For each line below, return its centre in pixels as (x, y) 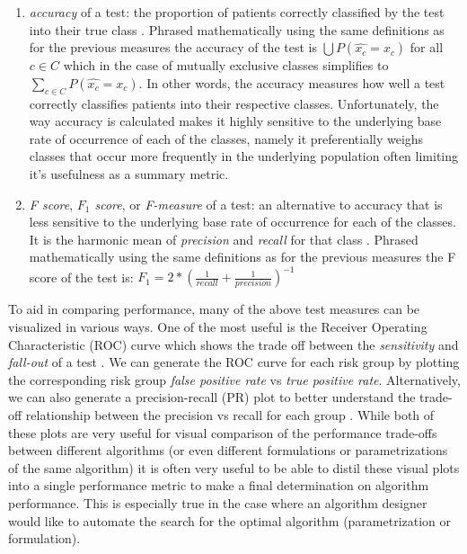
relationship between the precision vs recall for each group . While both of (230, 414)
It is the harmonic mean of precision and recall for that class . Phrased (224, 239)
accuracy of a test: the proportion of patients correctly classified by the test (237, 12)
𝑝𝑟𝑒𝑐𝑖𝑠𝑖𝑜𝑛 (253, 284)
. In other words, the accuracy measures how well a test (292, 82)
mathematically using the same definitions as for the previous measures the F (242, 257)
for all (427, 47)
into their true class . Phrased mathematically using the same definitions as (237, 29)
